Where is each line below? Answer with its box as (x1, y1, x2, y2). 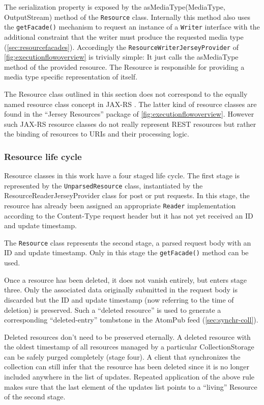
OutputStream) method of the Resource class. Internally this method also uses (4, 11, 251, 22)
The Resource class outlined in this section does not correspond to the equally (4, 88, 248, 99)
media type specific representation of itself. (4, 71, 138, 82)
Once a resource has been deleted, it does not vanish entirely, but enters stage (4, 274, 247, 285)
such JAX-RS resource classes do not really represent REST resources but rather (4, 118, 256, 129)
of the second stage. (4, 391, 66, 402)
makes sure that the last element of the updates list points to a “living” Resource (4, 381, 257, 392)
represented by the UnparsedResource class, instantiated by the (4, 180, 203, 191)
